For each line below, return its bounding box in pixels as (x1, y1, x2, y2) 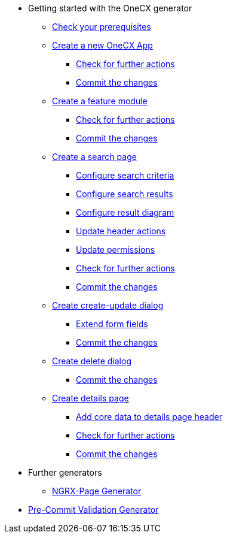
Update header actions (76, 226, 166, 236)
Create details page (52, 393, 129, 403)
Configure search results (76, 189, 173, 199)
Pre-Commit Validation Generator (28, 504, 159, 515)
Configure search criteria (76, 170, 174, 180)
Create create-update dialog (52, 300, 164, 310)
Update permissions (76, 244, 155, 255)
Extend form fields (76, 319, 148, 329)
